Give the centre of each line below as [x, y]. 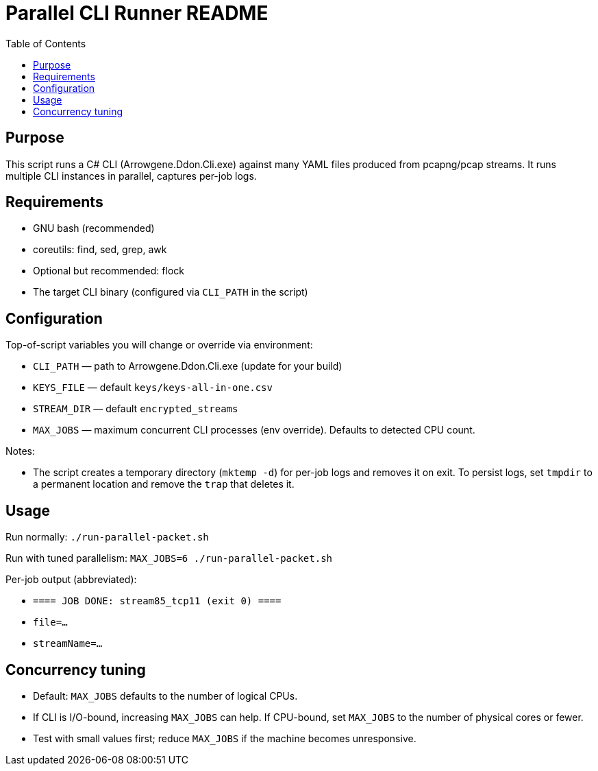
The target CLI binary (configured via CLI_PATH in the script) [171, 292]
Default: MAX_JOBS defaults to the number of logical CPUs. [165, 696]
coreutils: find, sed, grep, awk [100, 250]
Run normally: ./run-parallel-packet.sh [107, 537]
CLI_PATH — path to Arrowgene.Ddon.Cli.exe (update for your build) [188, 366]
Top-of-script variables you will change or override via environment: [159, 345]
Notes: [20, 451]
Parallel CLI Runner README [137, 13]
